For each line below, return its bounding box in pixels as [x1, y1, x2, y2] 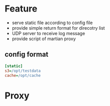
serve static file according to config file [11, 20, 93, 26]
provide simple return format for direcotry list [11, 25, 105, 31]
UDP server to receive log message [11, 30, 85, 36]
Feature [4, 3, 37, 15]
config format [4, 50, 48, 59]
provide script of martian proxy [11, 36, 76, 42]
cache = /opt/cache [4, 73, 41, 78]
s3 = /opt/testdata [4, 68, 41, 73]
